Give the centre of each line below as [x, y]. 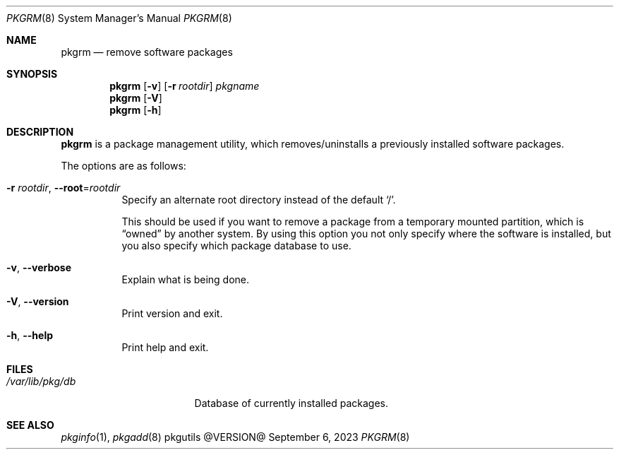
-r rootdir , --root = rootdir [64, 188]
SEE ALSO [30, 425]
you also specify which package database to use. [236, 246]
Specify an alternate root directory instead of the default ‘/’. [259, 200]
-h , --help [30, 335]
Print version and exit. [172, 313]
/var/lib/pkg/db [41, 381]
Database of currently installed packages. [292, 403]
